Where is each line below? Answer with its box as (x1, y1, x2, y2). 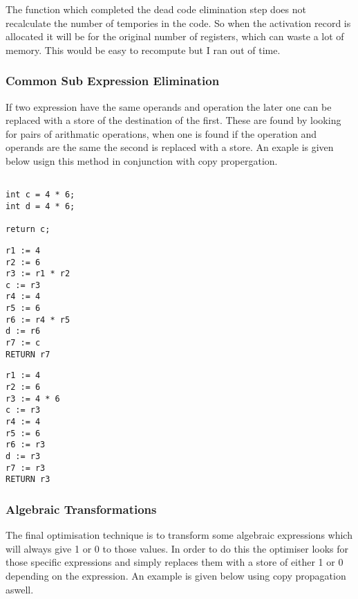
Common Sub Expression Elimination (6, 72, 220, 89)
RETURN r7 (6, 349, 50, 359)
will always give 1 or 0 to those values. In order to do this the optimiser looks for (6, 541, 349, 555)
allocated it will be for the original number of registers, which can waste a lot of (6, 29, 344, 44)
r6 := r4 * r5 (6, 314, 70, 325)
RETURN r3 (6, 474, 50, 485)
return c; (6, 224, 50, 235)
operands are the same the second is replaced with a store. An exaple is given (6, 140, 334, 154)
